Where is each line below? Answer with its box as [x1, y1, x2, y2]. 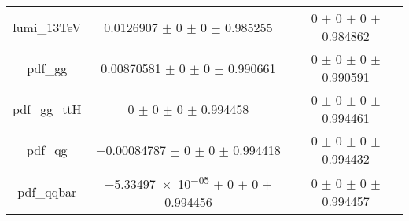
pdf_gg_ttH [13, 99, 82, 118]
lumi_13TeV [13, 17, 82, 36]
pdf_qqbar [17, 182, 77, 201]
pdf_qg [27, 140, 68, 159]
